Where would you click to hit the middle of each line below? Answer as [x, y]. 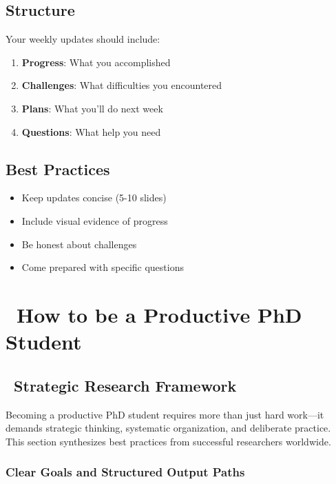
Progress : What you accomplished [96, 62]
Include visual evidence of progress [95, 220]
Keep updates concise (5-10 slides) [94, 198]
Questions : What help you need [91, 131]
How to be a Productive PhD [159, 314]
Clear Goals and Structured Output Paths [125, 472]
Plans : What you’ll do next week [92, 108]
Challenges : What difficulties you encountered [122, 85]
